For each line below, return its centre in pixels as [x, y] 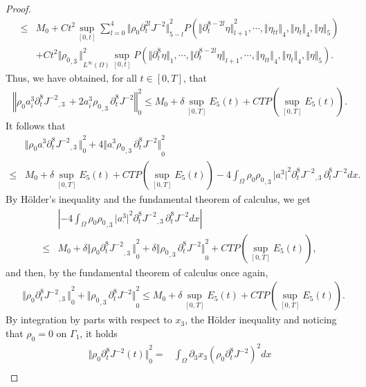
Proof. [18, 8]
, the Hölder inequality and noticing [261, 319]
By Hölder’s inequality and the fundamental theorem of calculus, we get [158, 199]
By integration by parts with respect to [89, 319]
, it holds [99, 333]
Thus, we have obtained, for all [71, 78]
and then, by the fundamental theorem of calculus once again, [137, 272]
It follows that [36, 125]
